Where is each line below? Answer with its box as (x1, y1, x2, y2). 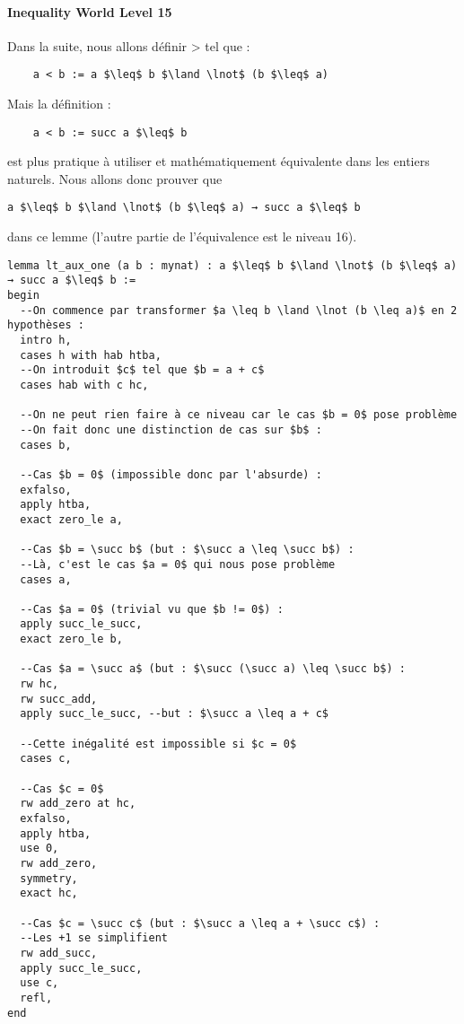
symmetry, (20, 871, 78, 885)
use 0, (20, 842, 59, 855)
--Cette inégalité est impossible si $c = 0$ (20, 737, 297, 750)
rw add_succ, (20, 946, 98, 959)
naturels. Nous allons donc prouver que (7, 169, 223, 188)
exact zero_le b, (20, 633, 123, 646)
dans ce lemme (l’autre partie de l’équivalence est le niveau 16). (7, 227, 357, 246)
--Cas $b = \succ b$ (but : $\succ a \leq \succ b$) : (20, 543, 355, 556)
